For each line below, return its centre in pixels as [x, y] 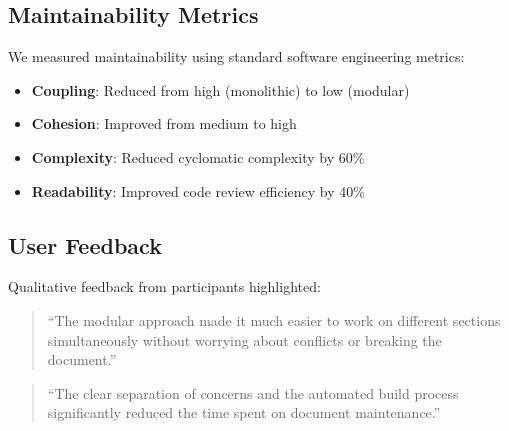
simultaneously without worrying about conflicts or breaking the [244, 339]
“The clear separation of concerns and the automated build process [253, 392]
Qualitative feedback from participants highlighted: [164, 286]
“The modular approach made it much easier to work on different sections [274, 319]
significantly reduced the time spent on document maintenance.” [244, 412]
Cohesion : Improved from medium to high [164, 123]
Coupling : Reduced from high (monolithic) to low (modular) [220, 89]
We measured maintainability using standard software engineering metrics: [236, 56]
